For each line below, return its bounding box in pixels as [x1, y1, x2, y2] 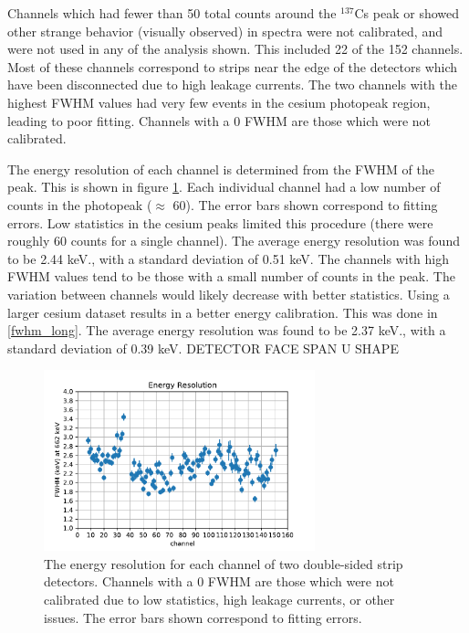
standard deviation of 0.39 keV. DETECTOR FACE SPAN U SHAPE [7, 338, 399, 357]
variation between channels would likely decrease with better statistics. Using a [7, 284, 450, 303]
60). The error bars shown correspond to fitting [172, 195, 438, 214]
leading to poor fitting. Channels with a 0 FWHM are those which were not [7, 111, 432, 130]
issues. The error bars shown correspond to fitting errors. [44, 607, 362, 627]
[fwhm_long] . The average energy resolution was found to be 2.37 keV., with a [7, 321, 446, 340]
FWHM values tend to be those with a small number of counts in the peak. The [7, 267, 455, 286]
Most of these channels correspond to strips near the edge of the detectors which [7, 57, 458, 76]
